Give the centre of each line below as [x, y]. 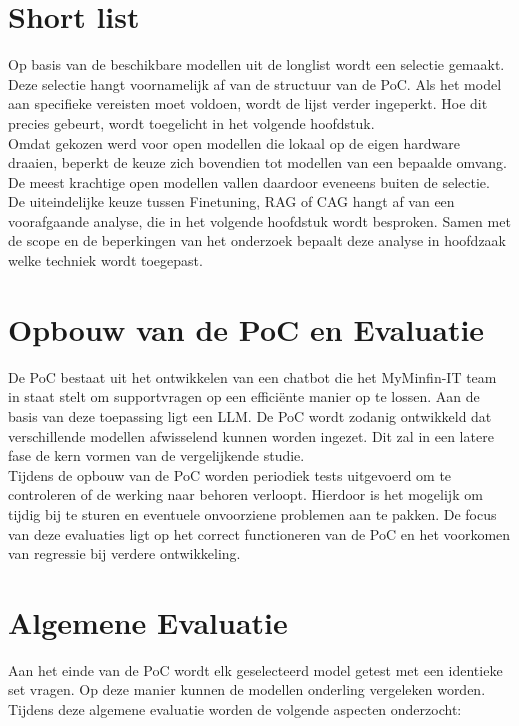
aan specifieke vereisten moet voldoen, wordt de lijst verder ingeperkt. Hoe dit [248, 103]
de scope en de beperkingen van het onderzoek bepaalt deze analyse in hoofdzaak [257, 240]
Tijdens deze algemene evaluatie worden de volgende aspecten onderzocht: [235, 709]
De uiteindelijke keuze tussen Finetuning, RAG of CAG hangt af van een [231, 201]
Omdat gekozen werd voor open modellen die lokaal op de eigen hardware [234, 142]
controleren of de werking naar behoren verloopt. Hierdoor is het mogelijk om [245, 494]
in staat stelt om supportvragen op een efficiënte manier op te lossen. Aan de [244, 396]
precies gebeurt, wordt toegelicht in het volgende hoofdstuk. [191, 122]
